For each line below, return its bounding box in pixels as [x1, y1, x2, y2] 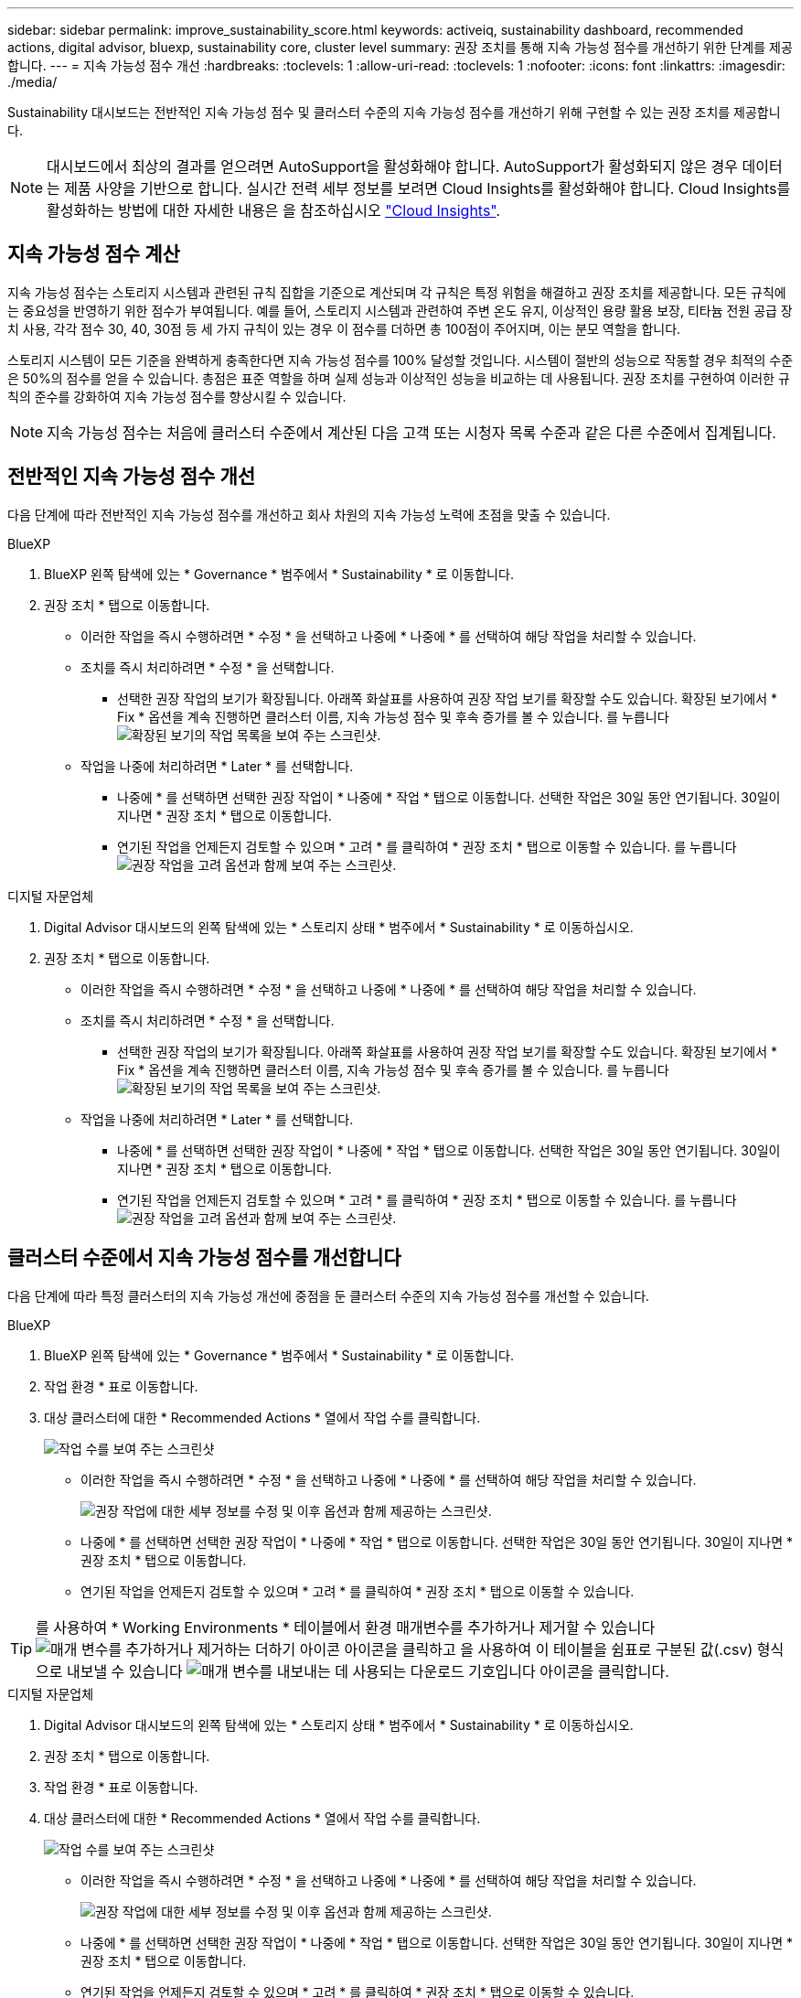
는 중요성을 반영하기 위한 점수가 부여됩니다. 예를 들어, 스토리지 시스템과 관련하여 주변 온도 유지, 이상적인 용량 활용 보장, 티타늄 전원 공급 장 [7, 302, 793, 318]
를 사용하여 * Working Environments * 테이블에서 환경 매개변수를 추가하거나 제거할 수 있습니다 [36, 1617, 656, 1637]
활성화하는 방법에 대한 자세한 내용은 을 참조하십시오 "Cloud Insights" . [47, 201, 501, 220]
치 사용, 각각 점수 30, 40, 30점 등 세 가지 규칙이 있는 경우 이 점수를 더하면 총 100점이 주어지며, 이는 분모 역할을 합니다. [7, 320, 681, 337]
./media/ [7, 74, 58, 90]
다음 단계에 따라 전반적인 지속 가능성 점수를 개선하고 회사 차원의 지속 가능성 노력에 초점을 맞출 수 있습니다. [7, 506, 611, 522]
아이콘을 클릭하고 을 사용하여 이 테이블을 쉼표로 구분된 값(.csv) [344, 1639, 753, 1659]
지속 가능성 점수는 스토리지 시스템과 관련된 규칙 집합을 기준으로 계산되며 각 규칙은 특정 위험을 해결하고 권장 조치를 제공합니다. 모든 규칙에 [7, 284, 786, 300]
